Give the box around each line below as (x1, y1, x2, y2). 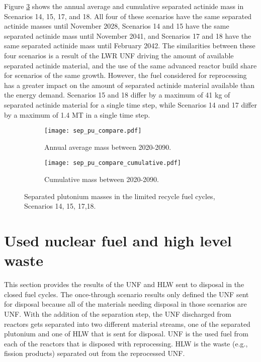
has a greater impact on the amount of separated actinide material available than (4, 79, 255, 90)
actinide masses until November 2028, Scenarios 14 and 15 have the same (4, 21, 229, 31)
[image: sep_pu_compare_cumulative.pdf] (44, 159, 182, 167)
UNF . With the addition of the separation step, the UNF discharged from (4, 308, 231, 319)
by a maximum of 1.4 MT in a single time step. (4, 109, 150, 120)
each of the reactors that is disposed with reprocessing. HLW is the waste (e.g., (4, 338, 248, 348)
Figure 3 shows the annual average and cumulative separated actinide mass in (4, 1, 244, 11)
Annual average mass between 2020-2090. (44, 141, 171, 152)
